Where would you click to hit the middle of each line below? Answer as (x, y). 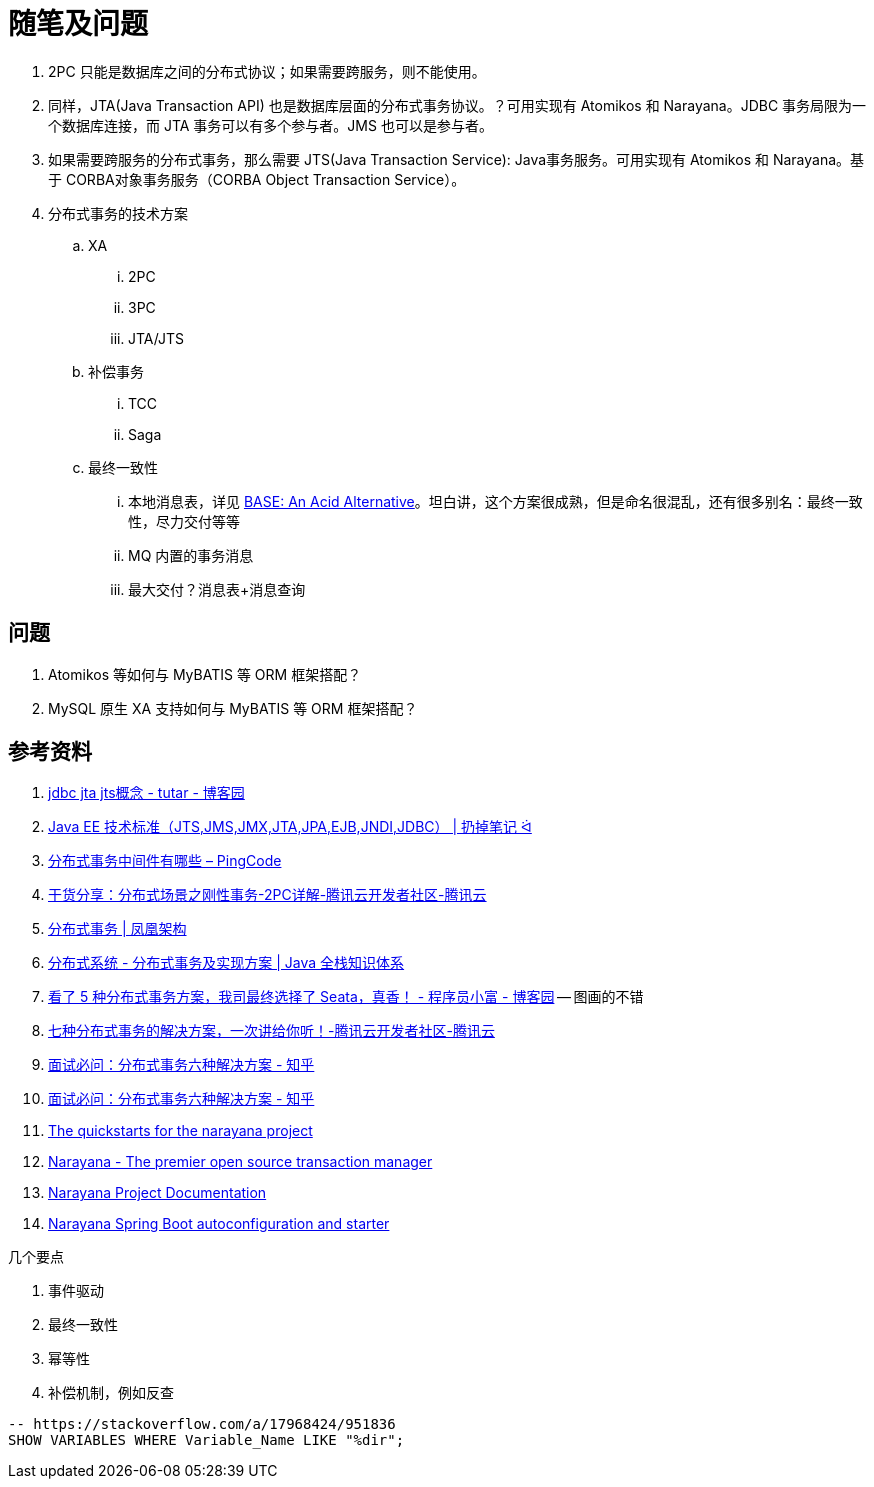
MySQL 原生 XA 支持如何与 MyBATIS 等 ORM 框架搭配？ (233, 708)
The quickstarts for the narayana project (180, 1131)
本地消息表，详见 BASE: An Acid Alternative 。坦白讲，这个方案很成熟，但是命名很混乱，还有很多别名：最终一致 (495, 501)
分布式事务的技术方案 (118, 213)
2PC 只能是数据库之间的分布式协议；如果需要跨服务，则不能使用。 (267, 71)
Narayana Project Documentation (157, 1193)
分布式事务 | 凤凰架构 (117, 929)
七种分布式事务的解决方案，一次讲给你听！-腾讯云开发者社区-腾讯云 (271, 1031)
